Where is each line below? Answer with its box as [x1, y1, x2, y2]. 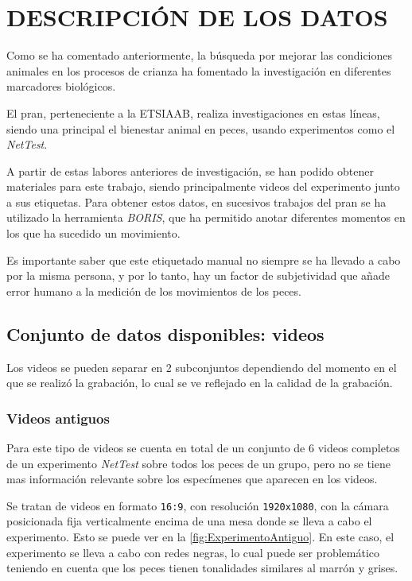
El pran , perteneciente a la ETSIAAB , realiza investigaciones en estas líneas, [6, 104, 380, 121]
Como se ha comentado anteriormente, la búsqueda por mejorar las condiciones [6, 47, 393, 64]
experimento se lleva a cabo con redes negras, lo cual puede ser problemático [6, 544, 380, 560]
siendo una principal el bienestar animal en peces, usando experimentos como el [6, 120, 395, 137]
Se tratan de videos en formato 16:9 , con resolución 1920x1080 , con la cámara [6, 497, 389, 513]
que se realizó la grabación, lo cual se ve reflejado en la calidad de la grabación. [6, 374, 393, 391]
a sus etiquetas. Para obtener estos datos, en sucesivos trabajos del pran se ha [6, 193, 387, 210]
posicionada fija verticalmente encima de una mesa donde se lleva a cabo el [6, 513, 372, 529]
